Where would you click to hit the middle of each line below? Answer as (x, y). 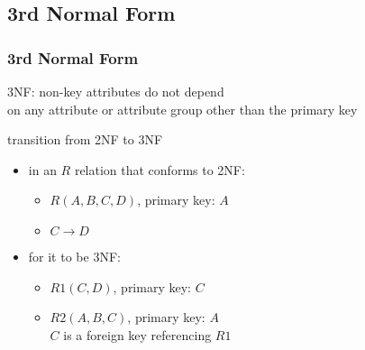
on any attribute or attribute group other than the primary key (182, 109)
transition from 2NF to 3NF (85, 139)
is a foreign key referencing (137, 334)
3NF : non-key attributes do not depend (116, 91)
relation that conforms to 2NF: (160, 169)
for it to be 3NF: (74, 256)
